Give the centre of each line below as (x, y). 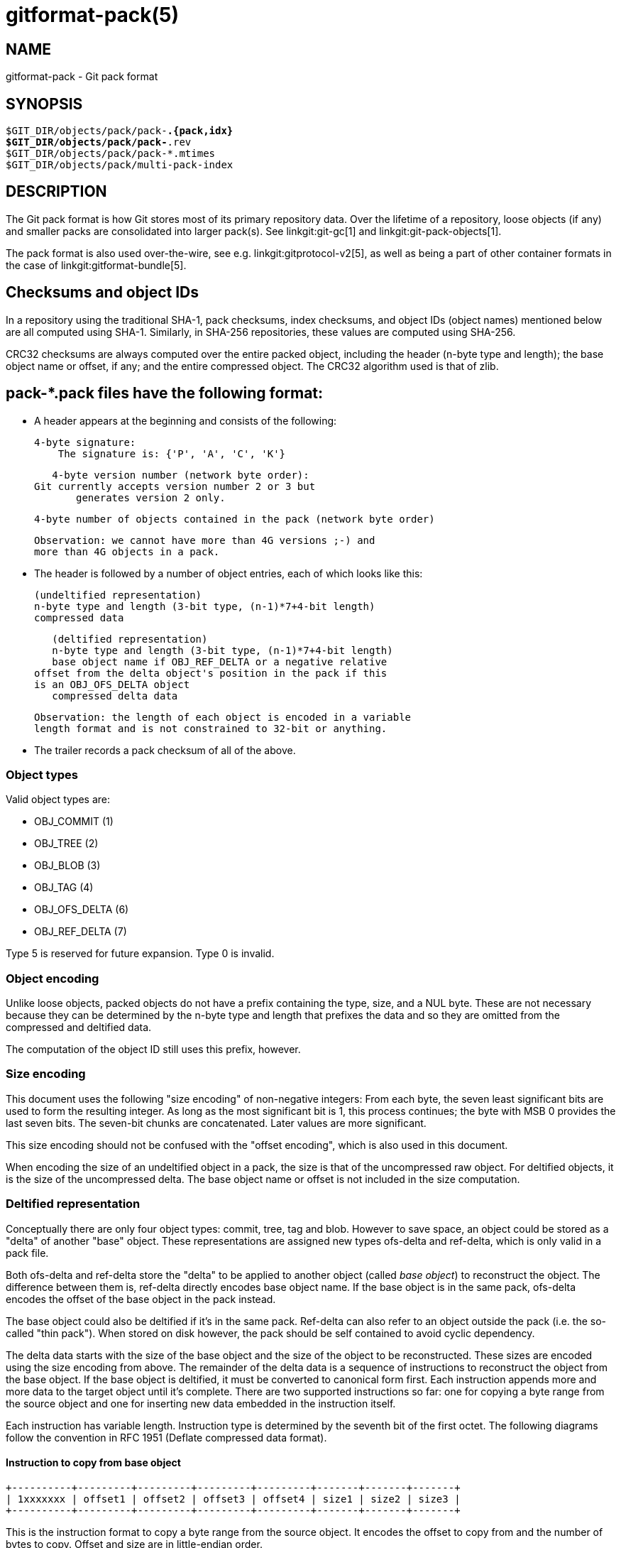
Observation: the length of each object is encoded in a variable (223, 717)
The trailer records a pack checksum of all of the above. (165, 750)
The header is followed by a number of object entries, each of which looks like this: (229, 573)
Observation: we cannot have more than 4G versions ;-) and (205, 540)
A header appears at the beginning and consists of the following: (186, 420)
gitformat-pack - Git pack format (82, 77)
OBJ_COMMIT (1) (74, 822)
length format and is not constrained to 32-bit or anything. (211, 728)
